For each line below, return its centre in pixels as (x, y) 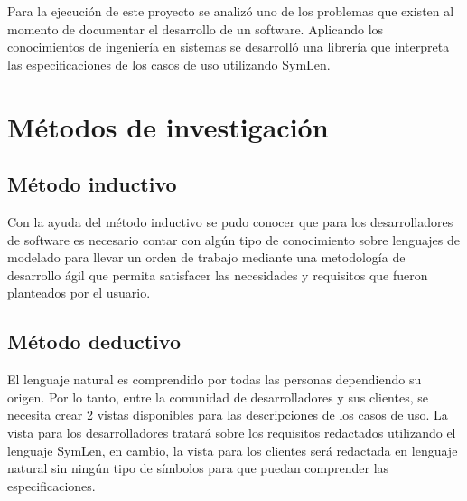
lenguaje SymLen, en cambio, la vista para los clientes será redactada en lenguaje (233, 450)
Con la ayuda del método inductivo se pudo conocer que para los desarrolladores (230, 221)
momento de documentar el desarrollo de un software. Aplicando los (196, 28)
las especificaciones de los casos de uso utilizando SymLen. (169, 64)
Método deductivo (94, 341)
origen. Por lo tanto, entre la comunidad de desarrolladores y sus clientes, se (218, 397)
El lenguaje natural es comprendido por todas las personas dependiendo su (215, 379)
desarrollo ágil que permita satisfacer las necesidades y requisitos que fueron (218, 274)
